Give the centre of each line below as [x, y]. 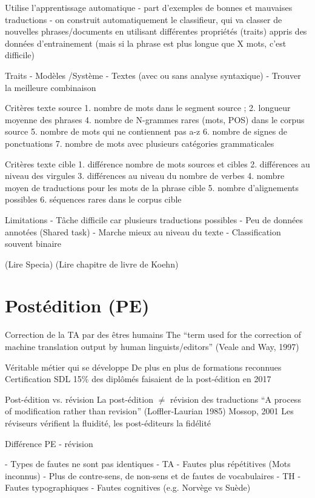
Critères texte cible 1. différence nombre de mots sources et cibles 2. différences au [157, 163]
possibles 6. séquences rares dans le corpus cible [93, 199]
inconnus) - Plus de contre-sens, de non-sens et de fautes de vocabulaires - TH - [153, 475]
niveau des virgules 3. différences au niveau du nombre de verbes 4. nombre [145, 176]
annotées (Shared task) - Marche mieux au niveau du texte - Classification [143, 231]
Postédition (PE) [77, 305]
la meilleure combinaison [51, 87]
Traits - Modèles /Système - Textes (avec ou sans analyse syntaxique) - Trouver [153, 75]
